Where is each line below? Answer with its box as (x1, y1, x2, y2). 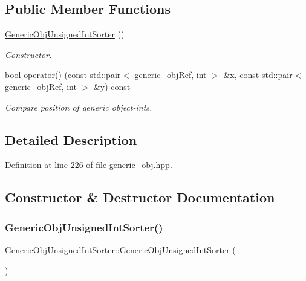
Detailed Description (5, 130, 137, 149)
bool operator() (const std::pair (5, 68, 121, 81)
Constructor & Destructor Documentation (5, 188, 275, 207)
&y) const (93, 80, 131, 92)
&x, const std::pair (223, 68, 293, 81)
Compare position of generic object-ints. (5, 100, 152, 113)
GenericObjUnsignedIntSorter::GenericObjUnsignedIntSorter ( (5, 243, 236, 256)
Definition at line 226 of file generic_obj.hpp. (5, 158, 172, 171)
